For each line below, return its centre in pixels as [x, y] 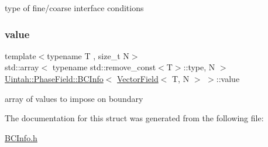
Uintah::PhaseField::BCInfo [54, 78]
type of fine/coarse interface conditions [74, 8]
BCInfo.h [21, 137]
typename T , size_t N [88, 55]
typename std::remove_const [104, 67]
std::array [22, 67]
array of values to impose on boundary [74, 98]
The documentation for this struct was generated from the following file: [134, 118]
